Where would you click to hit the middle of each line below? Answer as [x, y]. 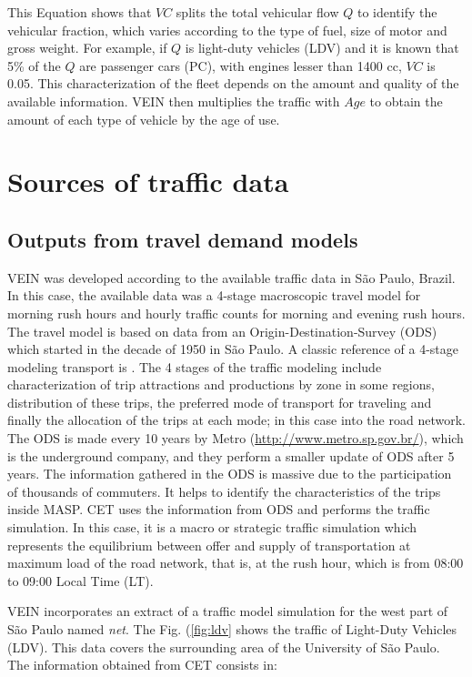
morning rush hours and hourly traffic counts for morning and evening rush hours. [236, 313]
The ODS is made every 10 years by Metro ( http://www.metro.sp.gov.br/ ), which [236, 438]
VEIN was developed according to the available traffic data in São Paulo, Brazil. [231, 277]
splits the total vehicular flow [257, 12]
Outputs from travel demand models [183, 239]
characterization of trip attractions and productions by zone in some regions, [221, 384]
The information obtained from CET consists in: [142, 665]
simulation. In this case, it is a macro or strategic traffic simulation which [212, 527]
